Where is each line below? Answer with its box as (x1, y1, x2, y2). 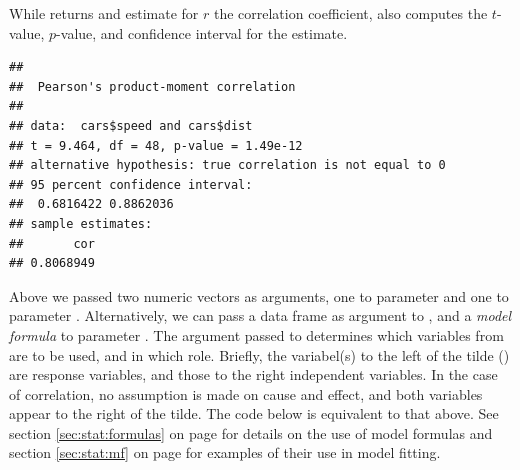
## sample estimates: (9, 216, 153, 231)
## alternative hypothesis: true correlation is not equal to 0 (9, 158, 446, 173)
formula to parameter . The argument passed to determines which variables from (9, 324, 504, 345)
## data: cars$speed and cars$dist (9, 118, 253, 133)
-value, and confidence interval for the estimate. (56, 22, 348, 43)
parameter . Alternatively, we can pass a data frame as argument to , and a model (9, 305, 512, 326)
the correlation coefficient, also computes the (213, 3, 488, 23)
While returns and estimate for (9, 3, 199, 23)
